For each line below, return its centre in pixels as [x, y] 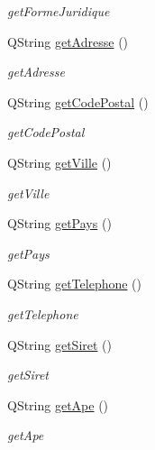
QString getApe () [58, 404]
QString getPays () [59, 223]
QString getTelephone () [75, 284]
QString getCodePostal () [78, 101]
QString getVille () [59, 162]
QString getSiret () [60, 344]
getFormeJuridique [59, 11]
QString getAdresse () [68, 41]
